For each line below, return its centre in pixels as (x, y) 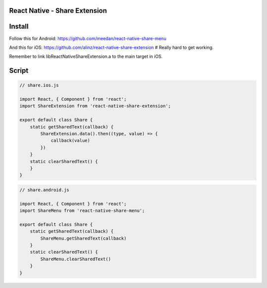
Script (19, 71)
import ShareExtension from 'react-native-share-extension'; (95, 106)
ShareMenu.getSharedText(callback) (84, 238)
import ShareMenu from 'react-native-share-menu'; (82, 211)
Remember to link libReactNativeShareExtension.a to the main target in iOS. (86, 56)
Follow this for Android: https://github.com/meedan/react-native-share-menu (88, 38)
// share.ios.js (39, 85)
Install (19, 26)
